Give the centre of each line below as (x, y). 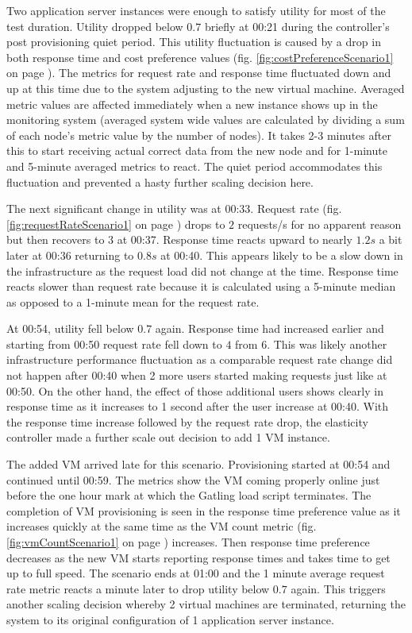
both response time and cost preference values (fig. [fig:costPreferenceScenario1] (200, 57)
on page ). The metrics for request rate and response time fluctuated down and (199, 73)
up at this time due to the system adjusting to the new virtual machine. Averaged (206, 88)
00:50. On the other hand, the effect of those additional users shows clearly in (195, 390)
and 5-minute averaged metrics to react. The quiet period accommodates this (194, 166)
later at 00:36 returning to (70, 255)
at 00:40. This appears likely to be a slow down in (282, 255)
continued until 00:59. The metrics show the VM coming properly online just (193, 479)
